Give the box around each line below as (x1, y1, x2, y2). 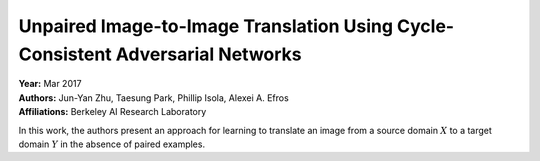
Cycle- (396, 15, 455, 37)
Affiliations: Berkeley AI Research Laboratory (18, 106, 207, 118)
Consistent (18, 43, 112, 65)
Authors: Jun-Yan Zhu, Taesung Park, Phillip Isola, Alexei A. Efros (18, 91, 289, 104)
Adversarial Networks (115, 43, 302, 65)
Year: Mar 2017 (18, 78, 82, 90)
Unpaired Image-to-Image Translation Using (18, 15, 394, 37)
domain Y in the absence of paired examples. (18, 138, 205, 150)
